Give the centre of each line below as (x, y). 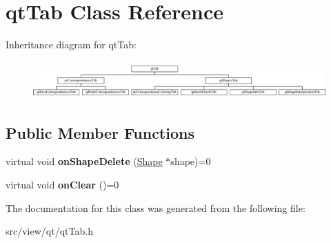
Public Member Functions (100, 132)
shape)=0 (191, 161)
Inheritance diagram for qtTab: (71, 45)
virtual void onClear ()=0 (62, 184)
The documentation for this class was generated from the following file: (156, 207)
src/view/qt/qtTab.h (49, 231)
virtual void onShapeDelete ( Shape (84, 161)
